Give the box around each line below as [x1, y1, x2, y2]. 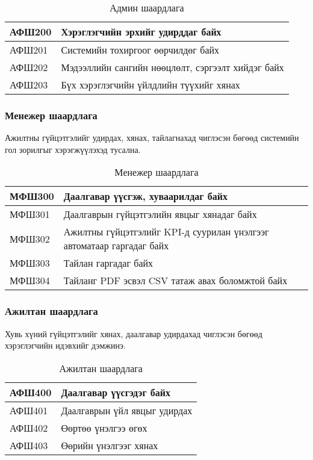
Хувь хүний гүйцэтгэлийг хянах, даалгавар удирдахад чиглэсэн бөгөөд [5, 327, 262, 340]
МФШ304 [10, 273, 50, 288]
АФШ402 [10, 420, 48, 435]
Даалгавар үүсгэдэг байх [61, 385, 170, 399]
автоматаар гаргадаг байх [63, 238, 169, 253]
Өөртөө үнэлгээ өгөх [61, 420, 147, 435]
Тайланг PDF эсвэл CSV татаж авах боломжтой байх [63, 273, 288, 288]
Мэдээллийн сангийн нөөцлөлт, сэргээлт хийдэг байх [61, 60, 284, 74]
